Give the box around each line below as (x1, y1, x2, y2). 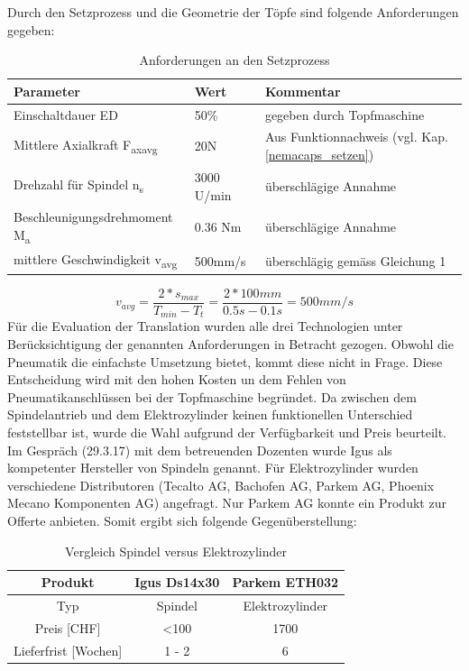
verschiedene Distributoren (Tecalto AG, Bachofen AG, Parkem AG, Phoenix (7, 475, 435, 494)
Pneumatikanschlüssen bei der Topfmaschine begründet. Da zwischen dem (7, 387, 417, 406)
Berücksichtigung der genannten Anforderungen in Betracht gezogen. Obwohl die (7, 335, 454, 354)
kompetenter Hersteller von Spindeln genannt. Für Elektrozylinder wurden (7, 458, 418, 477)
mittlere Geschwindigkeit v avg (14, 250, 178, 271)
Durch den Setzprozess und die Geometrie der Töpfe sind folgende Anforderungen (7, 3, 459, 21)
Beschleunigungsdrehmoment (14, 207, 173, 226)
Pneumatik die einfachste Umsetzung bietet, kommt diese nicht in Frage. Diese (7, 352, 443, 371)
